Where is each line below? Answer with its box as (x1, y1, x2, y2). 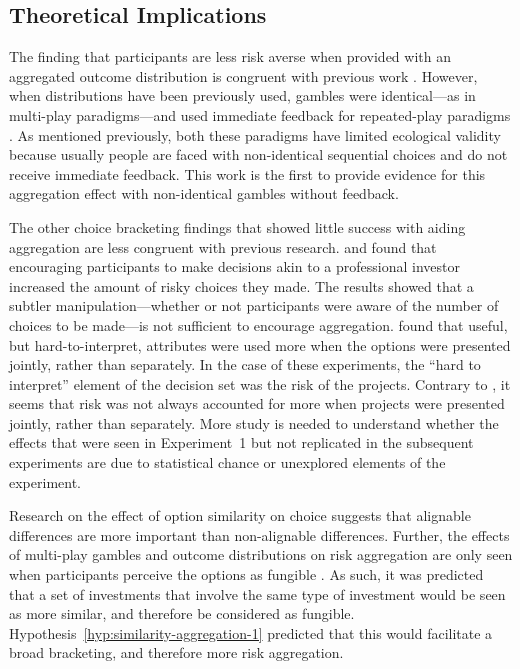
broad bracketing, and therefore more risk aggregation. (9, 642, 344, 663)
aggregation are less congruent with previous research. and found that (9, 236, 437, 257)
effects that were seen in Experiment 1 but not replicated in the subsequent (9, 432, 474, 453)
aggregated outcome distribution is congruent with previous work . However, (9, 65, 478, 86)
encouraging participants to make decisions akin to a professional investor (9, 256, 460, 277)
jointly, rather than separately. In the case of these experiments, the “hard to (9, 354, 481, 375)
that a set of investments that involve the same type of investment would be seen (9, 583, 506, 604)
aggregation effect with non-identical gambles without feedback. (9, 183, 399, 204)
